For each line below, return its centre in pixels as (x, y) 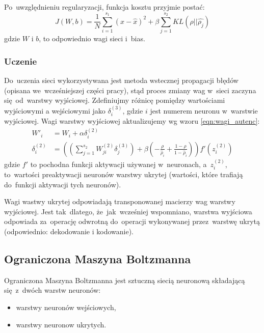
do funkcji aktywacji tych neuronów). (63, 184)
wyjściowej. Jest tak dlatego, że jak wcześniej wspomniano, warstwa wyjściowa (128, 211)
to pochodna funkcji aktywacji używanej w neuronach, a (118, 164)
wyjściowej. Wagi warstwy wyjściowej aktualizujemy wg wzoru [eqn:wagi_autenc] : (132, 120)
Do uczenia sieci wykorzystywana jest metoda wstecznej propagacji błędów (121, 80)
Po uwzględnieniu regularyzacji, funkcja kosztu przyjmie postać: (104, 7)
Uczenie (21, 61)
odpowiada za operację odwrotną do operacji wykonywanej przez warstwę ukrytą (132, 221)
